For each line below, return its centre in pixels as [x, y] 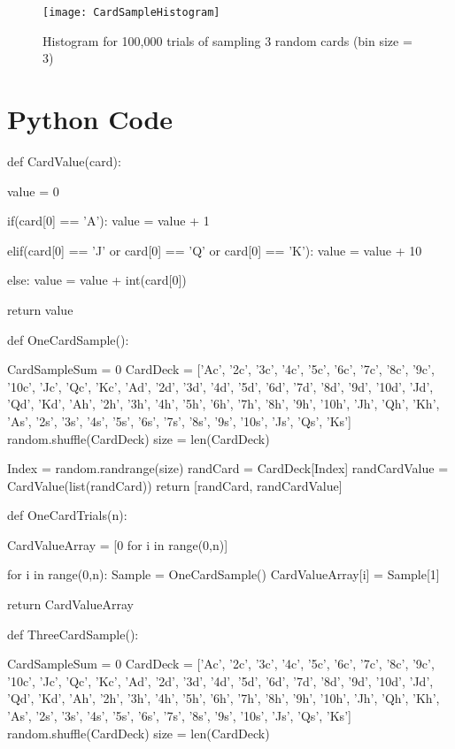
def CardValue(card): [64, 160]
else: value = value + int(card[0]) [97, 280]
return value [40, 309]
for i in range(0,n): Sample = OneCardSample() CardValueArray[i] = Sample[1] [224, 574]
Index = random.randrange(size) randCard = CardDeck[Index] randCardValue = [228, 468]
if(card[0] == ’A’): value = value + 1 [108, 221]
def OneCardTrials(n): [67, 515]
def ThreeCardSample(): [73, 634]
